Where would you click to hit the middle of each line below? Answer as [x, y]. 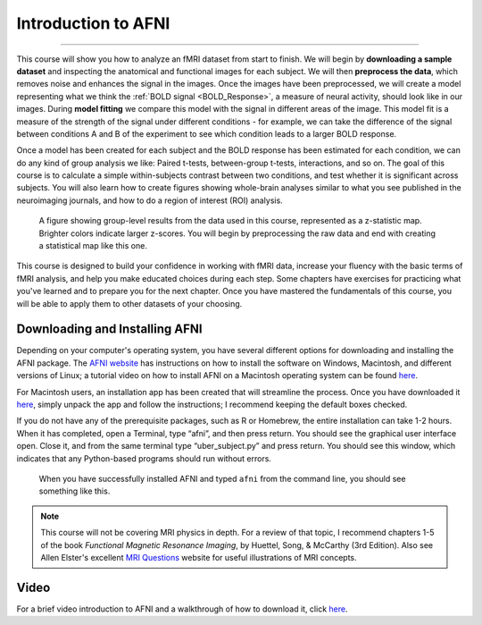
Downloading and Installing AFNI [109, 329]
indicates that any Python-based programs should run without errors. [144, 458]
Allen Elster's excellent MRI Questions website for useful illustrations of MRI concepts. [199, 557]
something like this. [75, 491]
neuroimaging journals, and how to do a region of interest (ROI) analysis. [150, 200]
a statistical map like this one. [93, 246]
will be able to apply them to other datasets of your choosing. [129, 303]
